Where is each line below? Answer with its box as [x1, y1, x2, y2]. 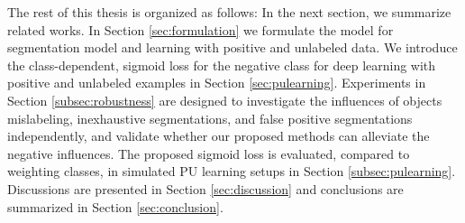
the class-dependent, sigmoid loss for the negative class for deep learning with [7, 55, 436, 74]
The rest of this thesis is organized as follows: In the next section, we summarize [7, 3, 451, 21]
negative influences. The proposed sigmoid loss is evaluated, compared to [7, 144, 410, 163]
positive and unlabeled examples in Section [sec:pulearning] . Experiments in [7, 73, 426, 92]
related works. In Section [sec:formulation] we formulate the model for [7, 20, 394, 39]
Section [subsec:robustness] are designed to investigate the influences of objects [7, 90, 442, 109]
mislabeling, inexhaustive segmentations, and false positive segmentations [7, 108, 413, 127]
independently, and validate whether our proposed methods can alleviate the [7, 126, 430, 145]
